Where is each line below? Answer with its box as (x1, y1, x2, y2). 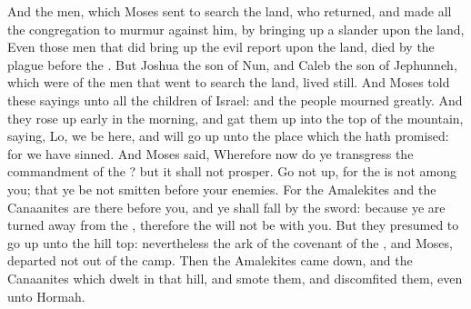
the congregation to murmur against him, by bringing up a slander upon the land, (7, 19, 465, 38)
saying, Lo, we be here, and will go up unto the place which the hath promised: (7, 126, 449, 145)
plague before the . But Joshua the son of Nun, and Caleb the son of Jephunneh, (7, 55, 457, 74)
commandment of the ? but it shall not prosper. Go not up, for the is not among (7, 162, 456, 181)
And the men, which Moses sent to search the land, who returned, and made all (7, 2, 452, 20)
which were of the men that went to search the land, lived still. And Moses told (7, 73, 450, 92)
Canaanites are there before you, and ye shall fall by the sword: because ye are (7, 197, 446, 216)
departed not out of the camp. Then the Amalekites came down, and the (7, 251, 413, 270)
